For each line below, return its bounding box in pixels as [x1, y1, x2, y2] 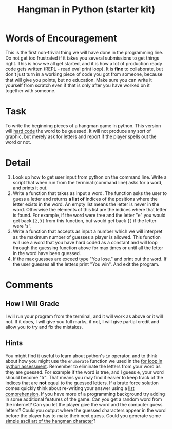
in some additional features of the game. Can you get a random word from [5, 396, 162, 402]
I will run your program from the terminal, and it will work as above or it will [5, 313, 163, 319]
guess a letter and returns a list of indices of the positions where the [12, 196, 158, 202]
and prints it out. [12, 185, 48, 191]
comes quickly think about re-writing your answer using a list [5, 385, 135, 391]
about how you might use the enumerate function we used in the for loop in [5, 358, 163, 364]
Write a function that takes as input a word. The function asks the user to [12, 190, 167, 196]
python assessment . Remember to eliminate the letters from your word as [5, 363, 161, 369]
